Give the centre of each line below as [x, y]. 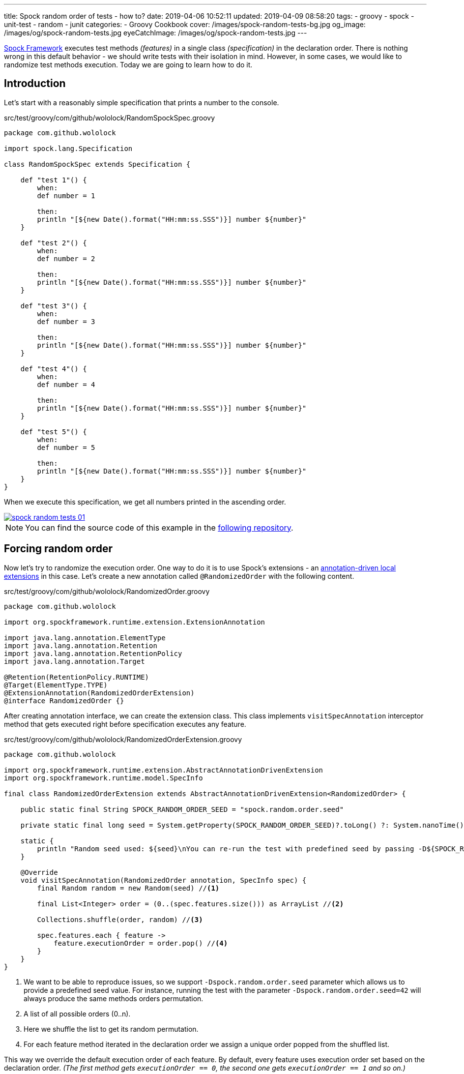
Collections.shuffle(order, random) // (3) [120, 919]
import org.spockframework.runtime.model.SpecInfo [103, 778]
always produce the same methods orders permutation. [114, 998]
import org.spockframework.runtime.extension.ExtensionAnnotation [135, 622]
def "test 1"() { [54, 180]
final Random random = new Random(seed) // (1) [128, 888]
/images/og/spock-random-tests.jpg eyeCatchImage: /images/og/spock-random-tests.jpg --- [156, 33]
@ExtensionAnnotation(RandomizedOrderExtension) [99, 693]
